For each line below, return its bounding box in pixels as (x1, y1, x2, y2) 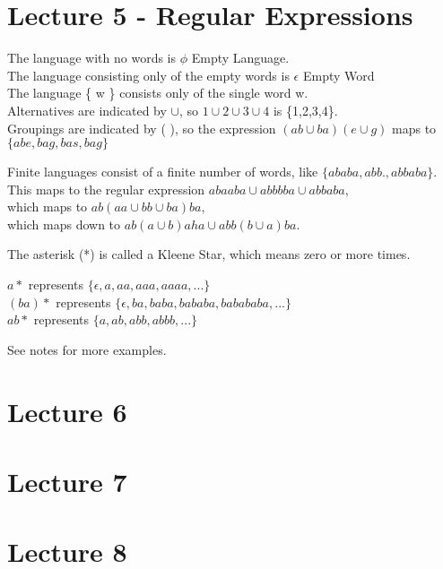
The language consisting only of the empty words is (7, 65, 290, 84)
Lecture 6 (7, 392, 127, 429)
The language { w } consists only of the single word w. (7, 83, 308, 102)
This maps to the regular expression (7, 179, 205, 198)
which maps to (7, 197, 88, 216)
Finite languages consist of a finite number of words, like (7, 162, 318, 181)
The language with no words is (7, 48, 177, 67)
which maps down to (7, 214, 121, 233)
